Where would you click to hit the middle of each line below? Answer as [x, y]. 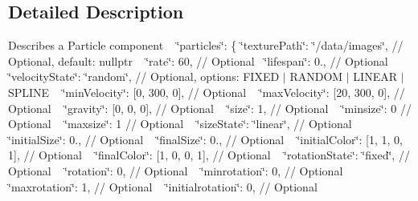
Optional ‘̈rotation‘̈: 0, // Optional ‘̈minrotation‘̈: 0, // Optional [176, 170]
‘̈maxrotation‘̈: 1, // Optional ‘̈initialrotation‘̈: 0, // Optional [163, 186]
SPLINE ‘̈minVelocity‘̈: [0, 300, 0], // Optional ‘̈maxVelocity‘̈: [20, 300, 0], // [207, 92]
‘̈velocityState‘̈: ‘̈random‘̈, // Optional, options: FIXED [144, 76]
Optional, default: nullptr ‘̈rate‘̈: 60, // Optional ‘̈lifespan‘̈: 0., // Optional [198, 60]
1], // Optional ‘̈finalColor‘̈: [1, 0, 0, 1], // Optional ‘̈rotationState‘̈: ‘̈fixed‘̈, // [209, 155]
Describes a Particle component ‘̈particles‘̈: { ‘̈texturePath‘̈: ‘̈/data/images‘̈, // [206, 45]
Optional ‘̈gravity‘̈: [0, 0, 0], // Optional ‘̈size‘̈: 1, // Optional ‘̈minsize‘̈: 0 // [210, 108]
